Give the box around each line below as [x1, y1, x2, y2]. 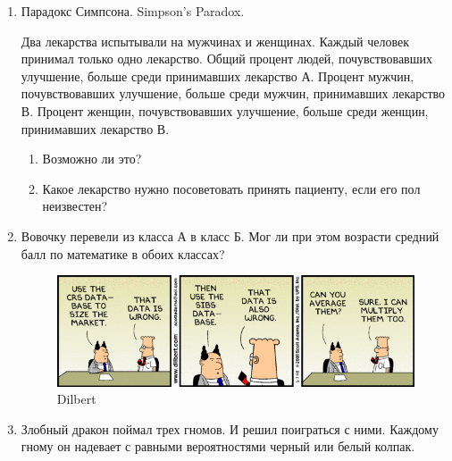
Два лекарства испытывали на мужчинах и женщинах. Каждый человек [21, 31, 409, 50]
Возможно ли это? [42, 149, 142, 168]
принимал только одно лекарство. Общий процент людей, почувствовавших [21, 49, 432, 68]
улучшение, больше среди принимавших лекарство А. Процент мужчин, [21, 66, 414, 85]
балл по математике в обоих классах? [21, 244, 225, 263]
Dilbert [56, 390, 96, 408]
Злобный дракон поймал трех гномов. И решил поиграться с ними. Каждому [21, 419, 439, 438]
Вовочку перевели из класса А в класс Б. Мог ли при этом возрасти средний [21, 226, 439, 245]
